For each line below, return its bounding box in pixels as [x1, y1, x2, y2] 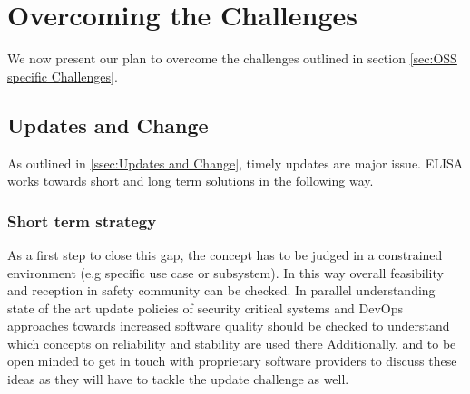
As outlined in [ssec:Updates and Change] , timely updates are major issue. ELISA [7, 153, 464, 172]
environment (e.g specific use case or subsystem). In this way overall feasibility [7, 263, 444, 282]
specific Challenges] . [7, 66, 118, 85]
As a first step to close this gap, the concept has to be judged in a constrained [7, 245, 443, 264]
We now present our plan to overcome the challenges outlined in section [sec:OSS [7, 49, 457, 68]
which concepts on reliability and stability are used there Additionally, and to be [7, 333, 456, 352]
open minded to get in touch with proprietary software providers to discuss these [7, 351, 457, 370]
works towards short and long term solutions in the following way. [7, 171, 374, 190]
